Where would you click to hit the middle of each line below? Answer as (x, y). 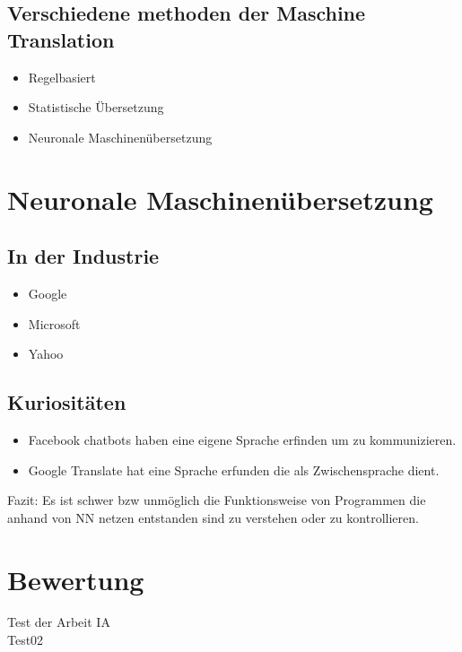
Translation (61, 39)
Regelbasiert (62, 77)
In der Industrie (83, 256)
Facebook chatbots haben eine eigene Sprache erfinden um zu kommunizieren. (242, 439)
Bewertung (76, 579)
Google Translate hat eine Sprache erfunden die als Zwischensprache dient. (234, 469)
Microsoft (54, 323)
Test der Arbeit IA (59, 622)
